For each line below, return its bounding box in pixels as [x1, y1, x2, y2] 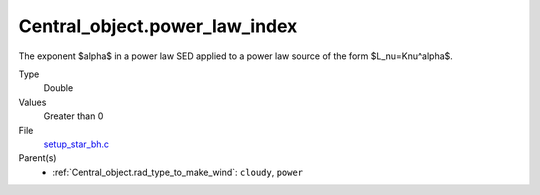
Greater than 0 [43, 110, 104, 122]
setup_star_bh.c [43, 138, 110, 150]
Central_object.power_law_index [18, 15, 298, 37]
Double [43, 82, 74, 94]
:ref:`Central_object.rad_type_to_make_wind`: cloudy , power [52, 166, 304, 178]
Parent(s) [18, 152, 57, 164]
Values [18, 96, 47, 108]
